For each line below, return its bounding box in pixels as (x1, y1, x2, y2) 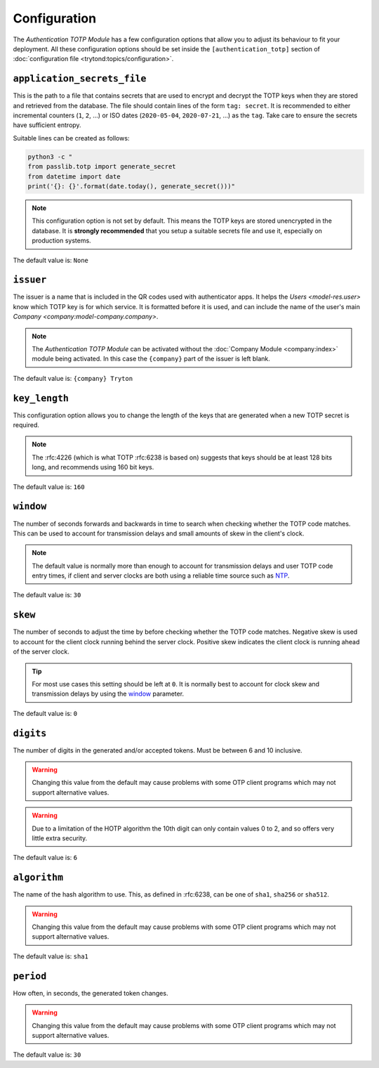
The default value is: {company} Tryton (13, 374, 133, 382)
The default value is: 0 (13, 709, 77, 717)
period (13, 970, 47, 982)
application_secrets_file (13, 73, 147, 84)
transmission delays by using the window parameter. (32, 689, 185, 698)
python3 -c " (27, 152, 73, 161)
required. (13, 421, 40, 429)
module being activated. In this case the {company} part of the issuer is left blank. (32, 355, 270, 363)
